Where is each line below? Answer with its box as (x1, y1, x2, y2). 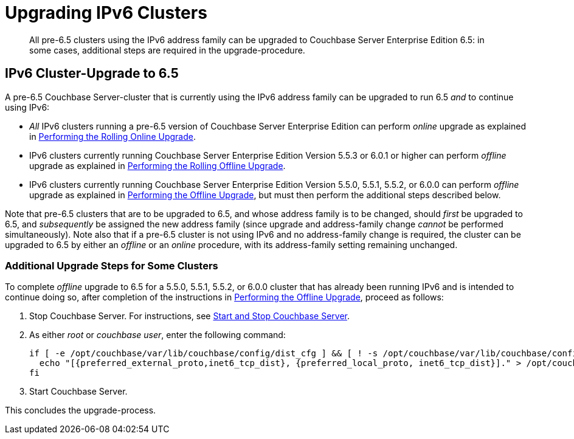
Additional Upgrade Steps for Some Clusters (5, 259, 218, 272)
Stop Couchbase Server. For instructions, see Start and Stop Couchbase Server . (29, 311, 350, 322)
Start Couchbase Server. (29, 386, 128, 397)
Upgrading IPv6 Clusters (5, 2, 207, 23)
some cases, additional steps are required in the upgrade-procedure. (29, 44, 305, 55)
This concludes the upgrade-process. (5, 405, 156, 416)
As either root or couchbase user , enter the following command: (29, 330, 286, 340)
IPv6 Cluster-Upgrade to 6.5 (5, 66, 179, 81)
